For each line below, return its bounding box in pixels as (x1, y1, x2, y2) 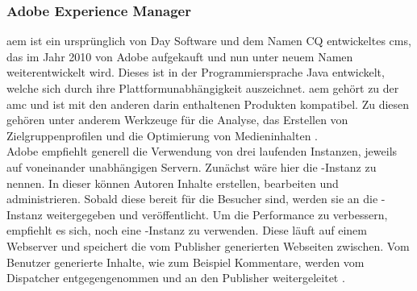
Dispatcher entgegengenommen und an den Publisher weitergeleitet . (6, 269, 345, 286)
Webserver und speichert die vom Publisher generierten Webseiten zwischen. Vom (6, 237, 410, 254)
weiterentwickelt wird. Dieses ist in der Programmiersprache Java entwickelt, (6, 64, 385, 81)
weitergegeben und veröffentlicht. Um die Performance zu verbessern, (46, 206, 388, 222)
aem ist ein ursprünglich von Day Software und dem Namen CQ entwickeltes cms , (6, 32, 411, 49)
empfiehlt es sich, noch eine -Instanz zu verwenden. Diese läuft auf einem (6, 222, 367, 239)
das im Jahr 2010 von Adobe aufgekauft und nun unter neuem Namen (6, 48, 353, 64)
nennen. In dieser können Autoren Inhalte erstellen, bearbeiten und (6, 174, 339, 191)
